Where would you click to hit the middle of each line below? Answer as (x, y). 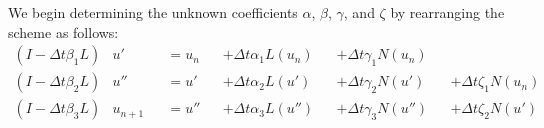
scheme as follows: (63, 31)
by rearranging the (447, 12)
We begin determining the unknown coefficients (153, 12)
